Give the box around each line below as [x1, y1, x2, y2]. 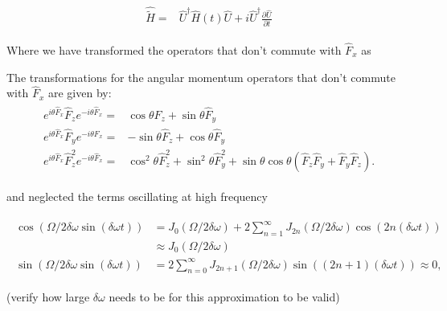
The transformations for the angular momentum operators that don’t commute [6, 68, 396, 85]
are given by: [47, 84, 112, 101]
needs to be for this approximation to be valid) [109, 288, 340, 305]
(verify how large [6, 288, 90, 305]
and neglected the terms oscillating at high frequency [6, 188, 268, 205]
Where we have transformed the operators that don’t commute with [6, 42, 342, 59]
